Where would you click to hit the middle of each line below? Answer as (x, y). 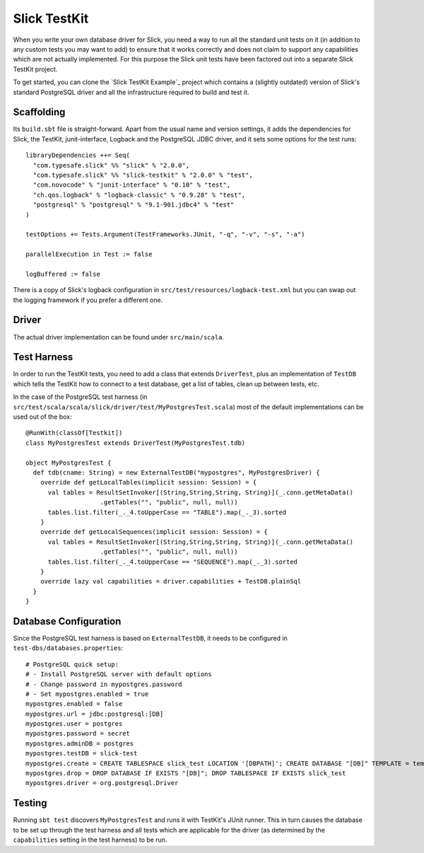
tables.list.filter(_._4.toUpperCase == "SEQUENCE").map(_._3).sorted (173, 562)
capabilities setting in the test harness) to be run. (90, 840)
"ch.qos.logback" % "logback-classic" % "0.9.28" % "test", (139, 195)
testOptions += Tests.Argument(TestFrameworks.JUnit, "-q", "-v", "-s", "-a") (165, 234)
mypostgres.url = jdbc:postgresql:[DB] (95, 714)
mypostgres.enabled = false (74, 704)
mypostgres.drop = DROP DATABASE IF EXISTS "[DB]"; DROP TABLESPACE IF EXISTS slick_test (186, 773)
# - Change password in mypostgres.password (104, 684)
